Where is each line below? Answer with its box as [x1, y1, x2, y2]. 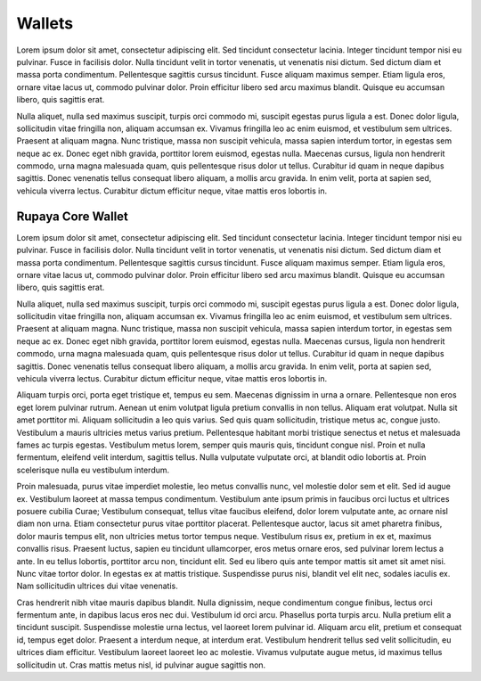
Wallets [16, 13, 74, 33]
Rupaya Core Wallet [16, 209, 129, 224]
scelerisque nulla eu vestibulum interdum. [16, 464, 170, 475]
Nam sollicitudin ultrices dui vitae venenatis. [16, 580, 178, 592]
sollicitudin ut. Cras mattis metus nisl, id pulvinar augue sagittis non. [16, 660, 266, 670]
